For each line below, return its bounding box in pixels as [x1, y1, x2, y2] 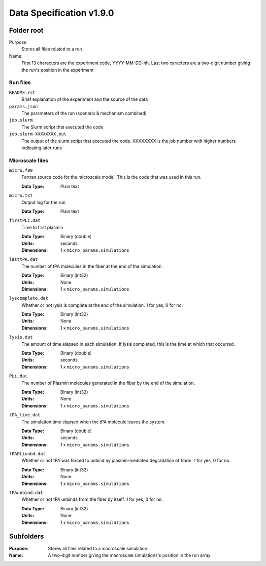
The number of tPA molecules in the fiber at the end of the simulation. [21, 263, 163, 269]
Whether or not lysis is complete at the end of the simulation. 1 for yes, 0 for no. [21, 302, 183, 308]
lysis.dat [9, 334, 33, 340]
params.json [9, 104, 38, 109]
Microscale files [9, 157, 49, 164]
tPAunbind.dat [9, 490, 43, 496]
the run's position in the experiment [21, 67, 94, 73]
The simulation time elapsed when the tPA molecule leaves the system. [21, 419, 166, 425]
